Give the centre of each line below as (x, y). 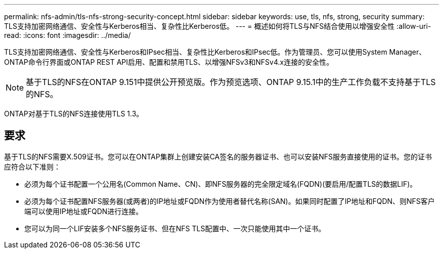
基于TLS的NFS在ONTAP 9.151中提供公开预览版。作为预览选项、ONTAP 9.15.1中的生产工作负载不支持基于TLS (231, 82)
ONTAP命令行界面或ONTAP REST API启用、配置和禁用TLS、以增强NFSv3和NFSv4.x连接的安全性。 (169, 62)
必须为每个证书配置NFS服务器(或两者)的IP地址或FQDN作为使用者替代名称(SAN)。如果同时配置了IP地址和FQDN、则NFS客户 (230, 201)
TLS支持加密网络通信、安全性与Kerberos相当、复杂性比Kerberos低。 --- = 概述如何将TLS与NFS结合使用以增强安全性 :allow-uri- (218, 26)
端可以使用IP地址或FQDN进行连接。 (84, 211)
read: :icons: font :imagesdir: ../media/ (68, 35)
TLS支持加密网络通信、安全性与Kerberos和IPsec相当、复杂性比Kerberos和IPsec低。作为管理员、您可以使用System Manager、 (215, 52)
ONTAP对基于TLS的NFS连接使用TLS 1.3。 (74, 114)
